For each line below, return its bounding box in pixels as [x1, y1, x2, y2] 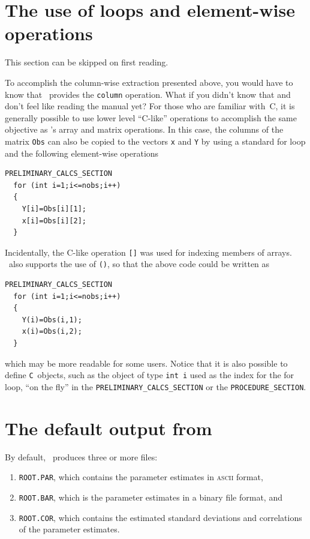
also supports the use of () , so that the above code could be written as [8, 257, 270, 270]
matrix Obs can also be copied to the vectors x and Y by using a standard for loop [5, 134, 306, 147]
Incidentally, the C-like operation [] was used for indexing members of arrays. [5, 245, 292, 258]
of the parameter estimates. [19, 523, 120, 535]
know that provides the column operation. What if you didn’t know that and [5, 88, 291, 100]
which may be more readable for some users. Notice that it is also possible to [5, 357, 288, 369]
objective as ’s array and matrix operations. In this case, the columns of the [5, 123, 284, 136]
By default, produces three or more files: [5, 450, 158, 463]
